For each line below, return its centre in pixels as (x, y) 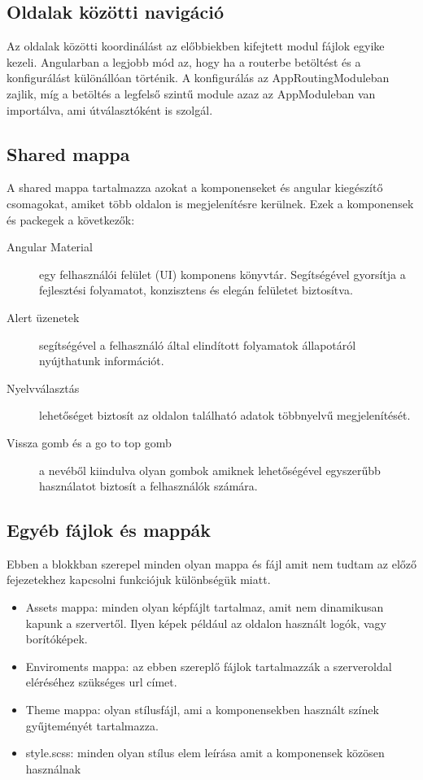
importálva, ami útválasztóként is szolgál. (110, 109)
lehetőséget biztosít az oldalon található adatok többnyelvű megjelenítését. (225, 415)
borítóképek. (57, 639)
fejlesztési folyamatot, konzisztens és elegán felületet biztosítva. (196, 290)
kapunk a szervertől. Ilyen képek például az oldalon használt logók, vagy (206, 623)
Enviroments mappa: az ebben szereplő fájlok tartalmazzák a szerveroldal (209, 666)
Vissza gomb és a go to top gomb (89, 442)
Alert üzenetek (43, 317)
